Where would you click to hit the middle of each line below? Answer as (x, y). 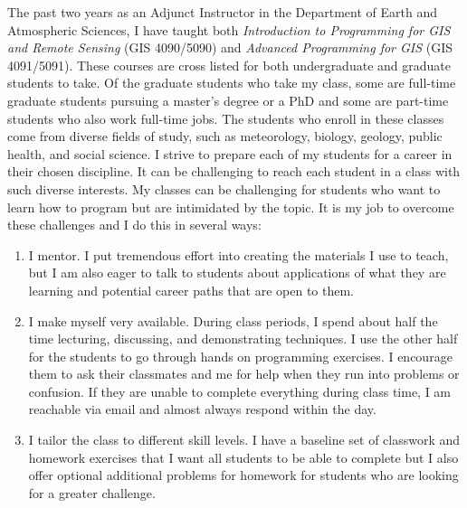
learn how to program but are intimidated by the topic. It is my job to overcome (231, 207)
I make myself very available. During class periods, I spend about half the (233, 320)
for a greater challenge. (92, 492)
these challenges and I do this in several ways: (134, 225)
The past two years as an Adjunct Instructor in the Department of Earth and (222, 12)
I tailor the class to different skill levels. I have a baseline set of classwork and (244, 440)
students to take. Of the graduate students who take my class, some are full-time (232, 83)
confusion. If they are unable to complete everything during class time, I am (240, 391)
